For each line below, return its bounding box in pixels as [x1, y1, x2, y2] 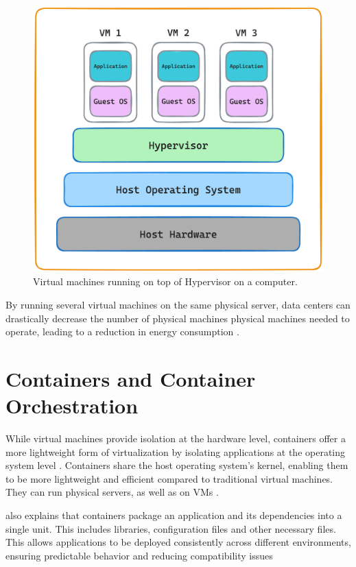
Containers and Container [5, 364, 256, 392]
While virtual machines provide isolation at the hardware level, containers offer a [5, 431, 346, 446]
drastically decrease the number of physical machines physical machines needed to [5, 311, 350, 325]
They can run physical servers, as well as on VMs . [5, 485, 219, 499]
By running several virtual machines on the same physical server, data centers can [5, 297, 351, 311]
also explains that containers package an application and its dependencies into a [5, 508, 342, 522]
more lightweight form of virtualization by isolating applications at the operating [5, 444, 346, 459]
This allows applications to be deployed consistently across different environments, [5, 535, 351, 549]
